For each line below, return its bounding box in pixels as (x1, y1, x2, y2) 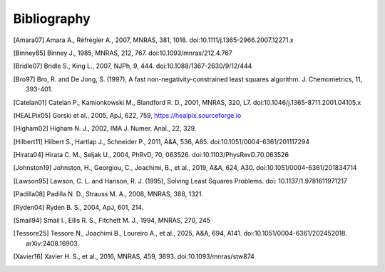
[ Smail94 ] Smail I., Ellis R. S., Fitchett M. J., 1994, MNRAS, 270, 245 (13, 216, 210, 225)
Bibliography (13, 11, 91, 26)
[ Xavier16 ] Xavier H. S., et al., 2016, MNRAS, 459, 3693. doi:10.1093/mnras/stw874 (13, 252, 255, 261)
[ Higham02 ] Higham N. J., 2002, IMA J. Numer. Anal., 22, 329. (13, 124, 197, 133)
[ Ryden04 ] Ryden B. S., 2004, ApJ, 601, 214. (13, 203, 144, 211)
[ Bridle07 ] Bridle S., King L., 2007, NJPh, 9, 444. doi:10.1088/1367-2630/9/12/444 (13, 61, 252, 71)
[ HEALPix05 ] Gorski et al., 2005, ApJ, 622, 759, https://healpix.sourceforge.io (13, 111, 242, 119)
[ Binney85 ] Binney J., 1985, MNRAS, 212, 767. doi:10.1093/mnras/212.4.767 (13, 49, 233, 57)
